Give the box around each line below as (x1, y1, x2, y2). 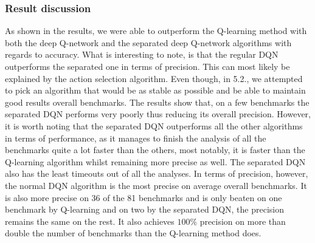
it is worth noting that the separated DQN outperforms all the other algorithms (5, 119, 303, 132)
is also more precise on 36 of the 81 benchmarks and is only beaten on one (5, 191, 282, 204)
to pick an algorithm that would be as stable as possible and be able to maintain (5, 84, 306, 97)
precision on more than (199, 214, 286, 227)
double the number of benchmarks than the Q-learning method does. (5, 227, 261, 239)
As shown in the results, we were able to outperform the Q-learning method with (5, 24, 307, 37)
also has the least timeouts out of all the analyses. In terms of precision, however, (5, 167, 308, 180)
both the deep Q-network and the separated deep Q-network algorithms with (5, 36, 292, 49)
